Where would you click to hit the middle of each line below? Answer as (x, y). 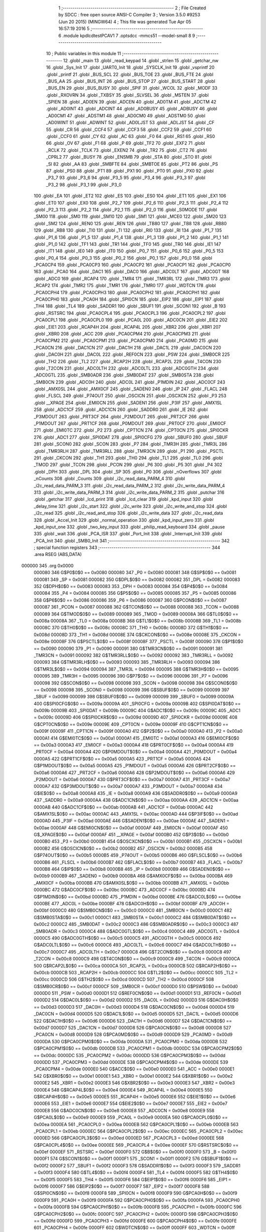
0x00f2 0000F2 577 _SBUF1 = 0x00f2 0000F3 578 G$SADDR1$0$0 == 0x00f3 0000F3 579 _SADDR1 (137, 1165)
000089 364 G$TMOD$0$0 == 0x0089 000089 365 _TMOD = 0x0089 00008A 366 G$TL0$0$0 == (136, 614)
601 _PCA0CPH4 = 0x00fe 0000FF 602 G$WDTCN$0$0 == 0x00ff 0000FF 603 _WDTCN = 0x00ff (134, 1228)
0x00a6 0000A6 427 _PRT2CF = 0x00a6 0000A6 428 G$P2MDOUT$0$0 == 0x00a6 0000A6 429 (134, 772)
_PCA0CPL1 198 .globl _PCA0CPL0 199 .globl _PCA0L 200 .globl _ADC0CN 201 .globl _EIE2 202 (131, 320)
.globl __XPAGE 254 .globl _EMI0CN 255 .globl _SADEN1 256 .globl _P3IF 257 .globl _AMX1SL (128, 403)
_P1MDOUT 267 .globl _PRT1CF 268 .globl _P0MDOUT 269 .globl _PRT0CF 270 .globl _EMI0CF (130, 423)
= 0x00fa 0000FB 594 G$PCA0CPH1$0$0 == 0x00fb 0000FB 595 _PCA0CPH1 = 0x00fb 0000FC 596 (138, 1207)
